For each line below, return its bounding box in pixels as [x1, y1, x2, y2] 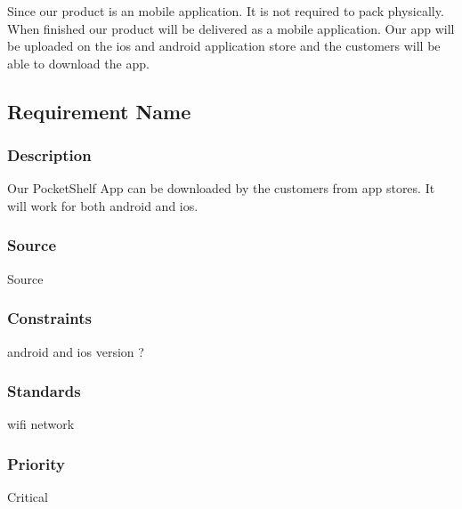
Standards [7, 380, 81, 402]
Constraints [7, 307, 92, 329]
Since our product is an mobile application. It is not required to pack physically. [7, 2, 444, 20]
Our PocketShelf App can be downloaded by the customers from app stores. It [7, 179, 435, 198]
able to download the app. [7, 53, 150, 72]
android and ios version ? [7, 342, 144, 360]
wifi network [7, 415, 75, 433]
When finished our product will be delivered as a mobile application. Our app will [7, 19, 455, 37]
